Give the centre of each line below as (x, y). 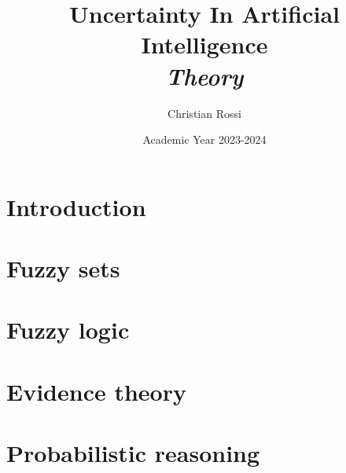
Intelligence (204, 44)
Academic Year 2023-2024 (204, 139)
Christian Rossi (204, 113)
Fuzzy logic (68, 330)
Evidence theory (96, 391)
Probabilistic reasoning (133, 453)
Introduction (76, 206)
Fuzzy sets (63, 268)
